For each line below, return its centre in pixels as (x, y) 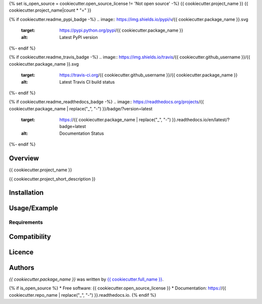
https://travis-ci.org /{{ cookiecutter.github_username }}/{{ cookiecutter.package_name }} (148, 75)
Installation (26, 193)
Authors (22, 268)
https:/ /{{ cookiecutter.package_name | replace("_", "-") (115, 120)
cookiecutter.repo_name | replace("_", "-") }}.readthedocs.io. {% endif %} (83, 295)
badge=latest (73, 126)
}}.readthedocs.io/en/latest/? (201, 120)
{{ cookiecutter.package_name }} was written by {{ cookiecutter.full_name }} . (86, 279)
